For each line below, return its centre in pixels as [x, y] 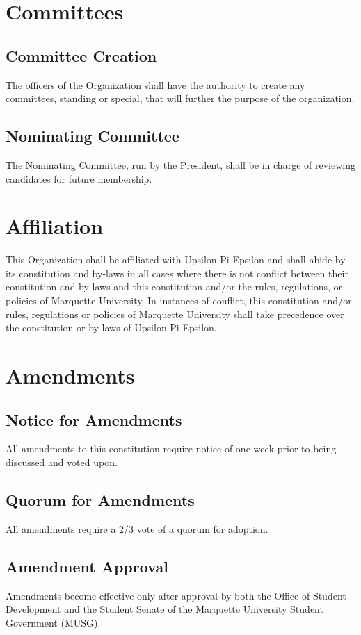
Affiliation [55, 226]
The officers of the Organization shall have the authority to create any [155, 84]
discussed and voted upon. [62, 462]
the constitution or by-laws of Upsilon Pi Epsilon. [111, 328]
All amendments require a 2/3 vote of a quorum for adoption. [137, 528]
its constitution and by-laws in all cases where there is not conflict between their [177, 273]
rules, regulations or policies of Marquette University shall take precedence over [175, 314]
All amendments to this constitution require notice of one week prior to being [171, 448]
